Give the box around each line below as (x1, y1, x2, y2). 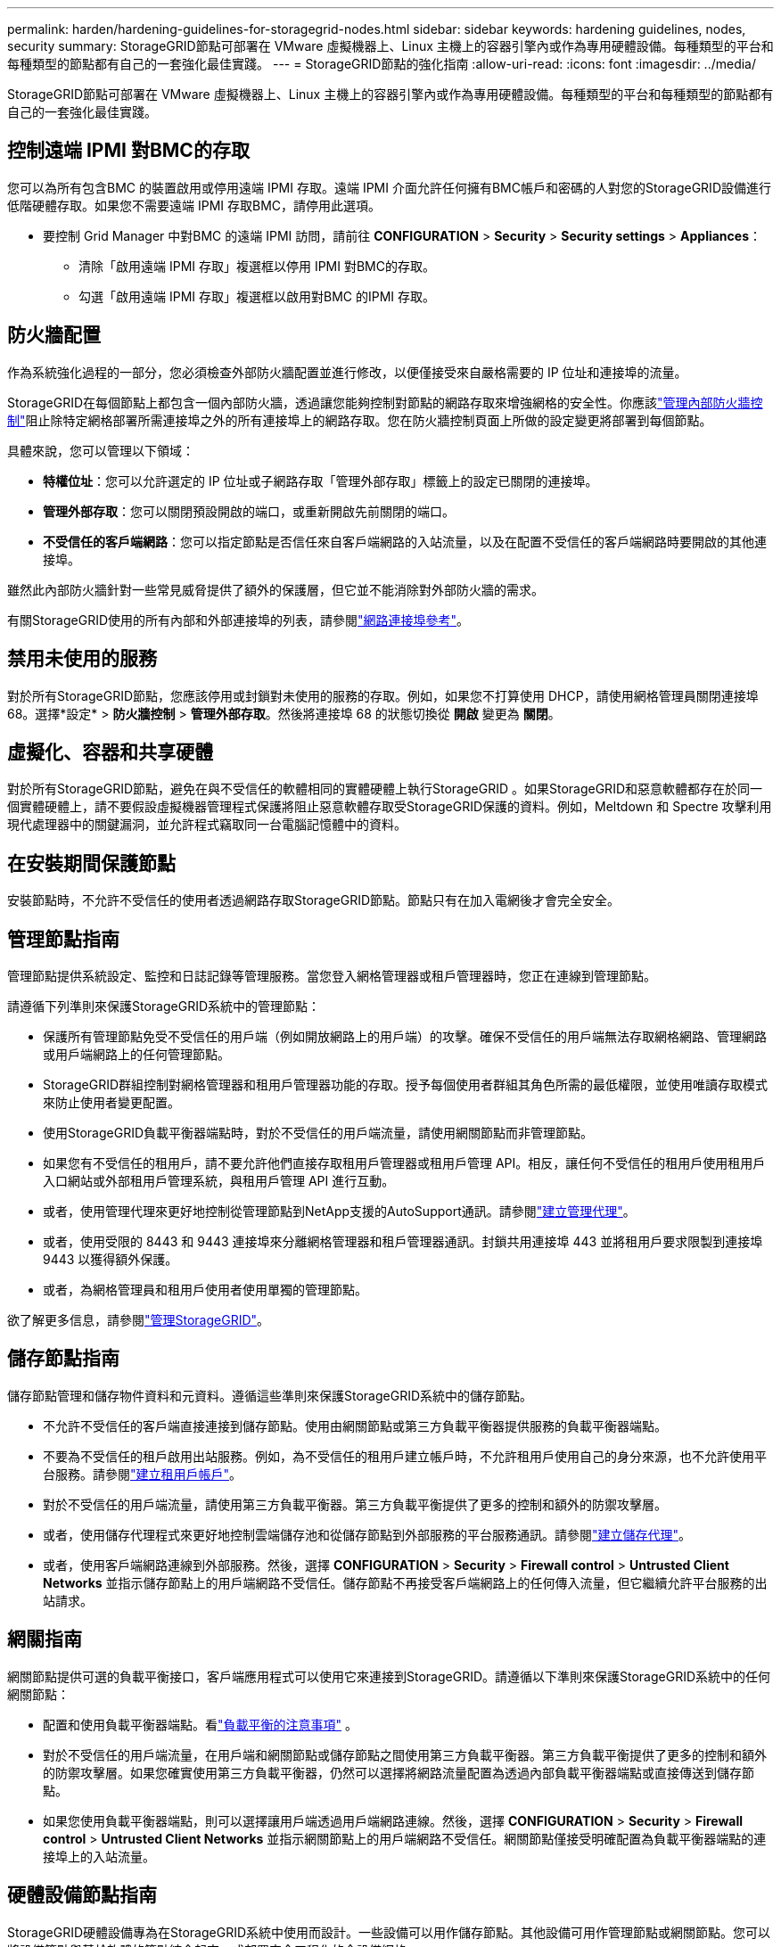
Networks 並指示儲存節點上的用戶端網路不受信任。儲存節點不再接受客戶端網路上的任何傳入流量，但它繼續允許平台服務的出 (43, 1574, 768, 1590)
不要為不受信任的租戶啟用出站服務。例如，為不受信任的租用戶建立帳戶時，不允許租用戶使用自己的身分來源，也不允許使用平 (43, 1448, 767, 1464)
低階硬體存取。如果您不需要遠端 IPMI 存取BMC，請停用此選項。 (7, 197, 382, 213)
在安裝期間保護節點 (7, 851, 176, 875)
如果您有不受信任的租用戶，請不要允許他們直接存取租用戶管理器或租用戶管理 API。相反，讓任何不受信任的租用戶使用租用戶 (43, 1155, 766, 1171)
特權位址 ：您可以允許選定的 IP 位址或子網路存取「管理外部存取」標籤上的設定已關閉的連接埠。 (43, 472, 598, 489)
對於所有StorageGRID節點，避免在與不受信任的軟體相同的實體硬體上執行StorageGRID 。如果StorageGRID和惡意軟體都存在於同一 (7, 781, 762, 797)
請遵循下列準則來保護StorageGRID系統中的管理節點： (7, 998, 321, 1015)
